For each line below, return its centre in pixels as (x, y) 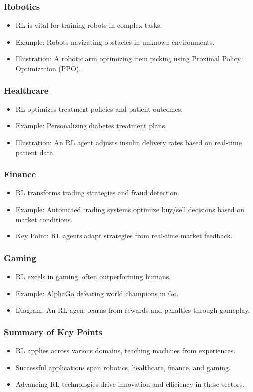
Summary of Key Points (53, 332)
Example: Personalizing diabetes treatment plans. (91, 125)
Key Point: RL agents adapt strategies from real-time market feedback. (124, 236)
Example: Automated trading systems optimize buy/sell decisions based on (130, 209)
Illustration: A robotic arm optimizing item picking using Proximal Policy (128, 58)
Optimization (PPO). (48, 68)
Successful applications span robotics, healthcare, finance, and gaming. (123, 367)
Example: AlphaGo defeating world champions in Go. (97, 293)
